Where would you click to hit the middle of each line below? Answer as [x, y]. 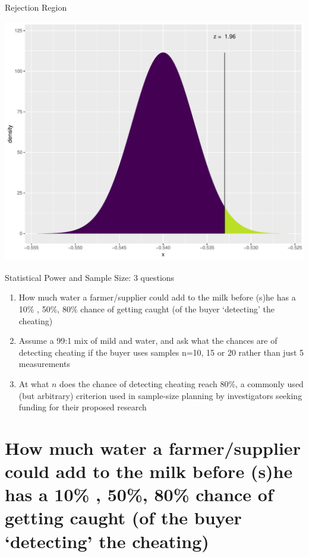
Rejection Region [36, 7]
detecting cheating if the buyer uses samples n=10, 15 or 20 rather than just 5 [161, 352]
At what [34, 383]
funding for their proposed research [83, 407]
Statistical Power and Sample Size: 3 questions [90, 277]
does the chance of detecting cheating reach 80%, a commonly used [182, 383]
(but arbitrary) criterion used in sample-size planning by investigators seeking [160, 395]
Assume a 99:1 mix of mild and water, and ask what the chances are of [148, 341]
